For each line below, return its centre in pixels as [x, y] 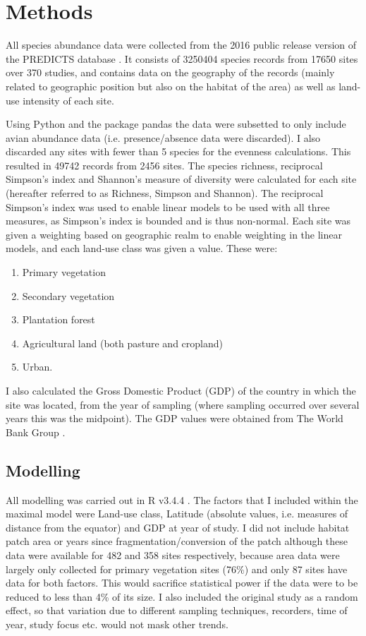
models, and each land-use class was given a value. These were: [142, 248]
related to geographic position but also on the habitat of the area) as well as [171, 86]
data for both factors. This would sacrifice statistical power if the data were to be [182, 583]
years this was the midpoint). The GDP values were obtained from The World [175, 418]
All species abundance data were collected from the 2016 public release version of [181, 45]
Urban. [37, 367]
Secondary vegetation [68, 295]
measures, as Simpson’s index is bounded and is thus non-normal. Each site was [178, 221]
